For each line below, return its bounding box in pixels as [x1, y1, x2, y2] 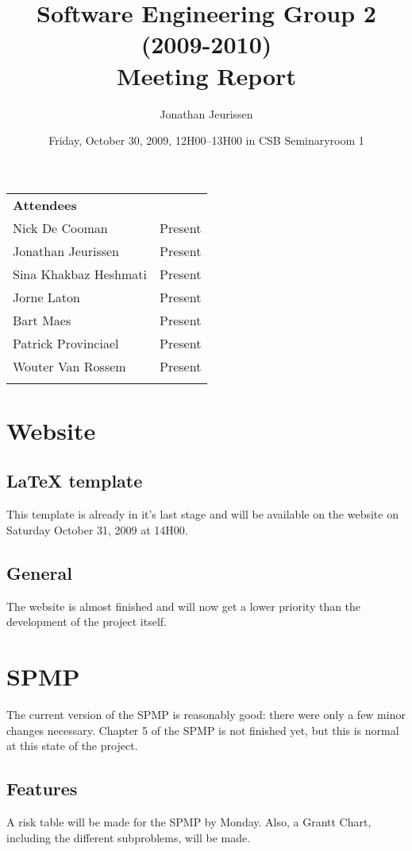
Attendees [13, 195, 77, 214]
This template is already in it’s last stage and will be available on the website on [6, 506, 399, 523]
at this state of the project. [6, 737, 138, 754]
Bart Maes [13, 310, 71, 329]
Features [6, 776, 78, 801]
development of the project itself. [6, 613, 167, 630]
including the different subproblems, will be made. [6, 829, 251, 845]
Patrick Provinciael [13, 333, 119, 352]
